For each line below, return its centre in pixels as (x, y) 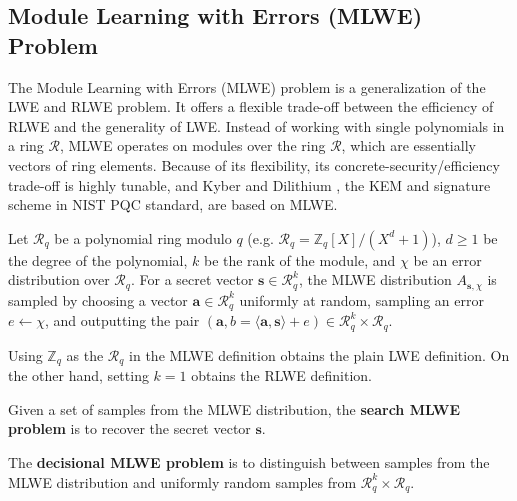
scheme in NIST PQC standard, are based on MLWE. (173, 204)
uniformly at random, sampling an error (361, 299)
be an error (447, 259)
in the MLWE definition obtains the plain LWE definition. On (319, 354)
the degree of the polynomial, (98, 259)
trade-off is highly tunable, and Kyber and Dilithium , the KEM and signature (249, 184)
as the (85, 354)
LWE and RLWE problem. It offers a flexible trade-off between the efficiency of (251, 106)
